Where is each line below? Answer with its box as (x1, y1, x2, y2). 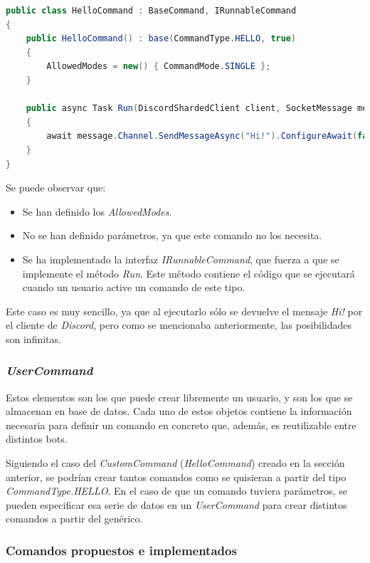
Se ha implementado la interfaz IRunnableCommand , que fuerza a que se (22, 251, 339, 266)
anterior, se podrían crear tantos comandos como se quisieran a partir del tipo (6, 469, 347, 484)
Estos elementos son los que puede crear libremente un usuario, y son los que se (6, 389, 353, 404)
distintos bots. (6, 431, 68, 446)
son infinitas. (6, 331, 61, 346)
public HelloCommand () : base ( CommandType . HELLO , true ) (26, 33, 297, 44)
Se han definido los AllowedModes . (22, 204, 172, 219)
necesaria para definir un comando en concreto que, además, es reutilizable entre (6, 417, 356, 432)
